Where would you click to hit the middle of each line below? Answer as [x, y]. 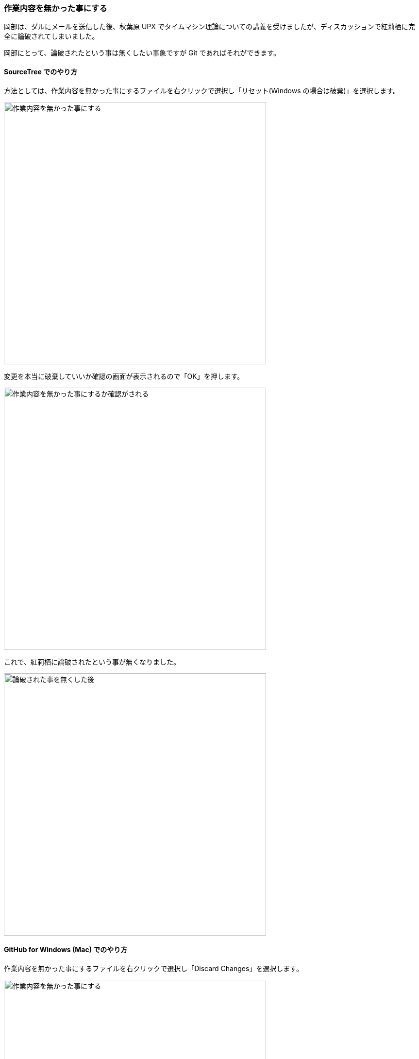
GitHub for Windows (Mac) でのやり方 [66, 950]
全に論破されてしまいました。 [51, 36]
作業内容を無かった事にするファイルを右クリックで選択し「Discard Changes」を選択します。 [153, 968]
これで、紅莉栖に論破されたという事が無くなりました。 [92, 662]
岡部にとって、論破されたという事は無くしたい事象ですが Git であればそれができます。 [142, 53]
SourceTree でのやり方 [41, 71]
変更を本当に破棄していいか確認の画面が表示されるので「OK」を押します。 [124, 376]
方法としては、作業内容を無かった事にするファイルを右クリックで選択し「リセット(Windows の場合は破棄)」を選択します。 [202, 90]
